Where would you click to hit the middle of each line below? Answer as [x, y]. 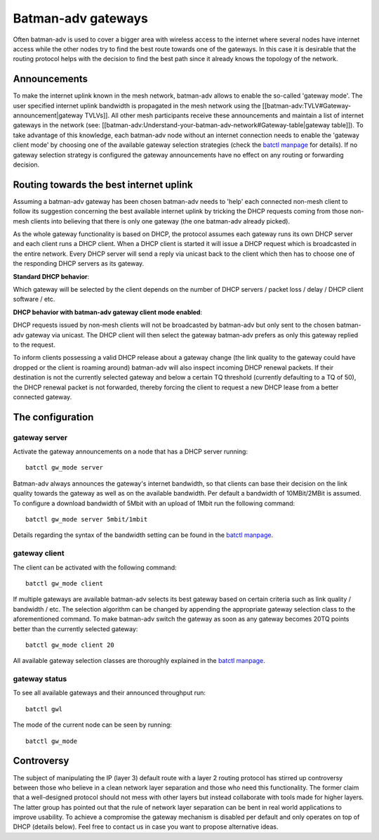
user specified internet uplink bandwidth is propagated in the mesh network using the [137, 105]
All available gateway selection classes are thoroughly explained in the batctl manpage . [139, 661]
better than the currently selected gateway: [75, 628]
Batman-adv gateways [81, 18]
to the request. [34, 344]
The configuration [53, 417]
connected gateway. [42, 396]
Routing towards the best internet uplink [103, 185]
